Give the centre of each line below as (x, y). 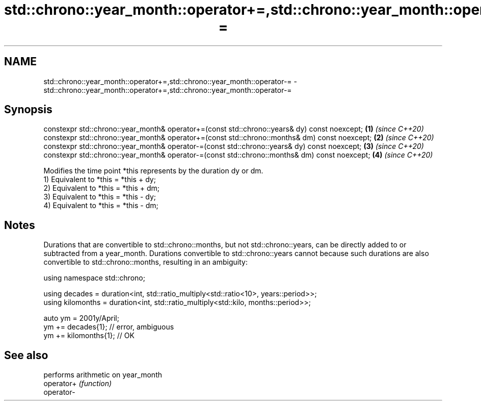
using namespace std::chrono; (94, 278)
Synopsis (28, 110)
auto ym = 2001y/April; (81, 318)
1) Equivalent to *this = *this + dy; (100, 180)
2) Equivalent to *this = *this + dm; (102, 188)
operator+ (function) (78, 384)
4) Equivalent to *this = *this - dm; (101, 206)
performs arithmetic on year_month (103, 375)
